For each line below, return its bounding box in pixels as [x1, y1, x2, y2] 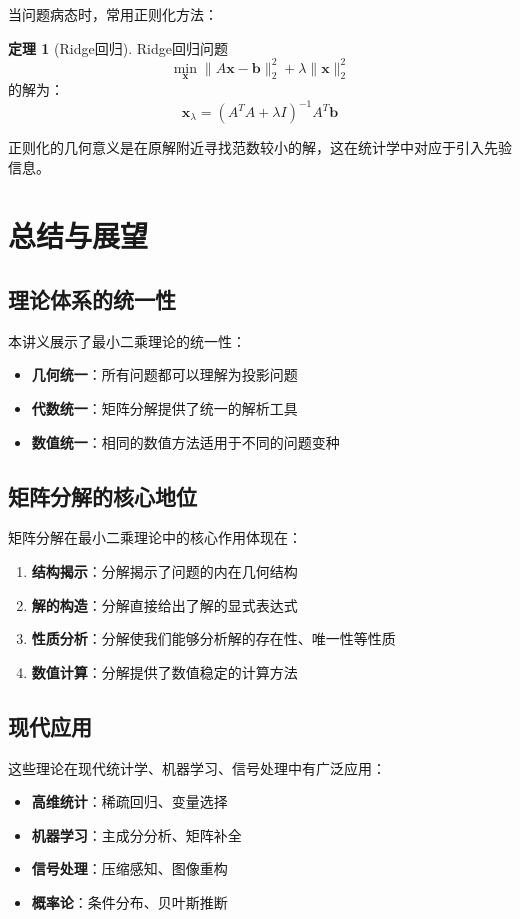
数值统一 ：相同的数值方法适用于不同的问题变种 [31, 431, 340, 452]
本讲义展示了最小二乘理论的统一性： [8, 330, 246, 351]
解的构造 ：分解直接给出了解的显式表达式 [31, 594, 298, 615]
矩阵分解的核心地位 [8, 480, 197, 511]
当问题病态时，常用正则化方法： [8, 4, 218, 24]
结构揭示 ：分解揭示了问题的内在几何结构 [31, 560, 298, 581]
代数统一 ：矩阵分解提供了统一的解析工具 [31, 397, 298, 418]
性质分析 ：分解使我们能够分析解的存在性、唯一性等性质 [31, 628, 396, 649]
